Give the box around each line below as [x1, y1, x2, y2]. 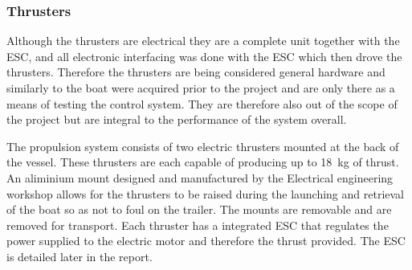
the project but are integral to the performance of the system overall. [6, 111, 347, 128]
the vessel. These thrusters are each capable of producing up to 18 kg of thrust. [6, 153, 399, 170]
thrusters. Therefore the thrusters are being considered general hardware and [6, 63, 385, 80]
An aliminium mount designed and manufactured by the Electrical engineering [6, 169, 394, 186]
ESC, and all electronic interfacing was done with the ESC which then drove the [6, 47, 402, 64]
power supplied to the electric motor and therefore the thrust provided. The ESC [6, 232, 406, 249]
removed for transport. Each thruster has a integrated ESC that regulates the [6, 216, 389, 233]
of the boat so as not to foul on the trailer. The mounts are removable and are [6, 201, 392, 218]
